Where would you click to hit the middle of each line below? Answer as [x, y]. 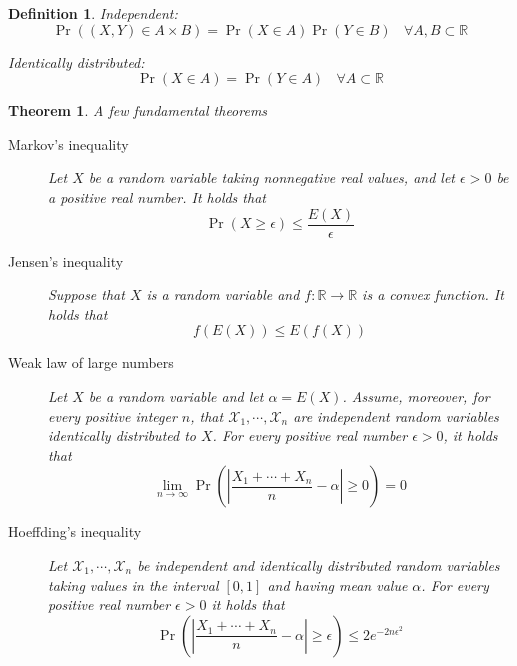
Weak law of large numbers [91, 362]
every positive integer [112, 415]
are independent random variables [396, 415]
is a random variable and [223, 294]
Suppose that [86, 294]
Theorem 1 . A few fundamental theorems [138, 110]
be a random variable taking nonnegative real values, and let [272, 177]
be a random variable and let [176, 396]
